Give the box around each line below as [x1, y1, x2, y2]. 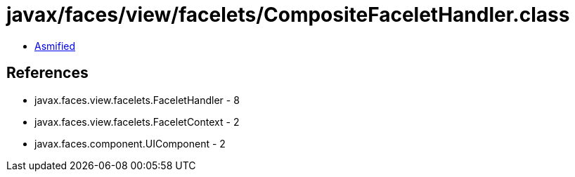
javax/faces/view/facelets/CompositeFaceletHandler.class [6, 3, 570, 27]
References [6, 64, 89, 82]
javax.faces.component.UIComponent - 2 [34, 137, 226, 150]
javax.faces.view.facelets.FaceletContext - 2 [34, 115, 240, 128]
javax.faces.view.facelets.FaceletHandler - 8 [34, 93, 240, 106]
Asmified [34, 39, 76, 52]
